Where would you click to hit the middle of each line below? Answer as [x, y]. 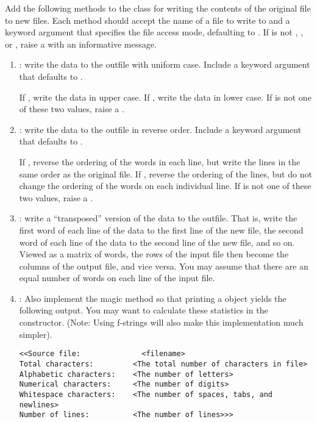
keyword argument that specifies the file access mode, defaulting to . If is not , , [154, 32]
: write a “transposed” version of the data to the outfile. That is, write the [158, 218]
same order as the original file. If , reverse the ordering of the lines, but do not [166, 173]
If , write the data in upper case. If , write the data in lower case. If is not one [165, 97]
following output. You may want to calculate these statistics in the [144, 310]
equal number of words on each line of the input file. [117, 278]
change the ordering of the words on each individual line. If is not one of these [165, 186]
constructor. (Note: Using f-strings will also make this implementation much [161, 322]
